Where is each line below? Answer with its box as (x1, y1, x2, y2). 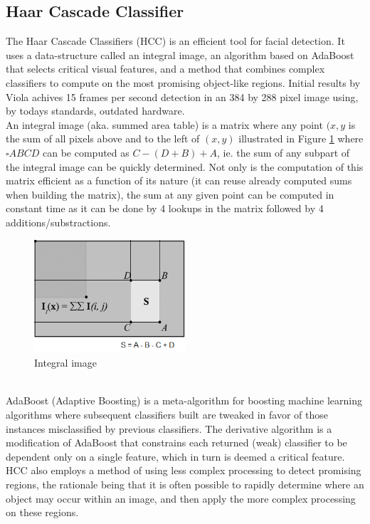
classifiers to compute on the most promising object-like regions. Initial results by (6, 75, 361, 90)
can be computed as (43, 145, 129, 159)
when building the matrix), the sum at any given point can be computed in (6, 187, 334, 201)
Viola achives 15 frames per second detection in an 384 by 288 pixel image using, (6, 89, 359, 104)
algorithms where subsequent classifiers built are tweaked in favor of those (6, 407, 328, 422)
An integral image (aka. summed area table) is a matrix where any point (6, 117, 323, 132)
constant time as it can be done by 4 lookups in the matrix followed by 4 (6, 201, 324, 216)
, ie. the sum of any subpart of (217, 145, 350, 159)
